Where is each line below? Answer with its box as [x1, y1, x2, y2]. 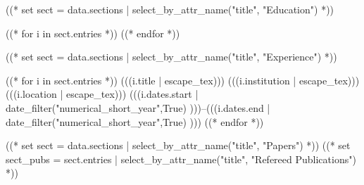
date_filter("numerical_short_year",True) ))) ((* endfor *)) [6, 114, 264, 129]
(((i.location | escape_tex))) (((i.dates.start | [6, 87, 199, 101]
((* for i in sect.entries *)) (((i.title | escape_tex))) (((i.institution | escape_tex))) [6, 72, 360, 87]
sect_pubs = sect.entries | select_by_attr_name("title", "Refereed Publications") [6, 151, 356, 166]
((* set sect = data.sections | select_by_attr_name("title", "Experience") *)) [6, 49, 337, 64]
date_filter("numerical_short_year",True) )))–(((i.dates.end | [6, 100, 270, 115]
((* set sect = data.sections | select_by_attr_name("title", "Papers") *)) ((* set [6, 138, 351, 153]
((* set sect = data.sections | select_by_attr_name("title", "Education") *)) [6, 2, 334, 16]
